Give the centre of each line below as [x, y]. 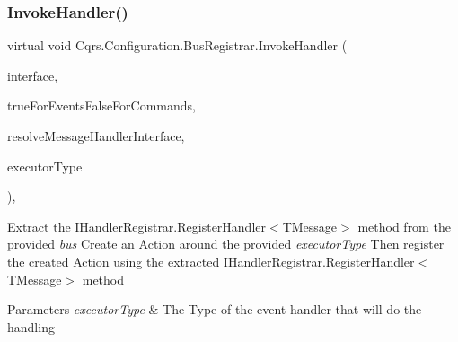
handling [31, 326]
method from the [404, 226]
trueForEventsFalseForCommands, [101, 105]
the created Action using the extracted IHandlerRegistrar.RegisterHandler [211, 261]
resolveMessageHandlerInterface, [96, 136]
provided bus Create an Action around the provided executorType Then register [226, 244]
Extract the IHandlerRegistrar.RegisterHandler [137, 226]
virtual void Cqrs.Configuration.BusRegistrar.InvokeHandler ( [177, 45]
